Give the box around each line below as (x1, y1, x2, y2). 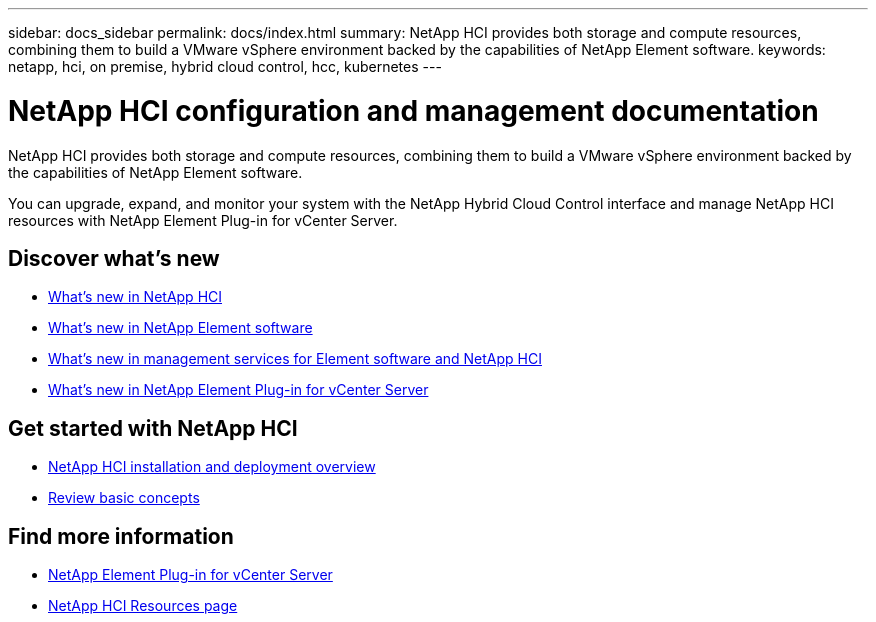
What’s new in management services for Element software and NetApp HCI (48, 350, 542, 368)
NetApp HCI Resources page (48, 597, 238, 615)
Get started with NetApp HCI (8, 415, 298, 441)
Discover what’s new (8, 245, 220, 271)
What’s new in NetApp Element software (48, 319, 313, 337)
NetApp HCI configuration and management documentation (8, 93, 819, 128)
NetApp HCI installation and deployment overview (48, 458, 376, 476)
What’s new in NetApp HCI (48, 288, 223, 306)
